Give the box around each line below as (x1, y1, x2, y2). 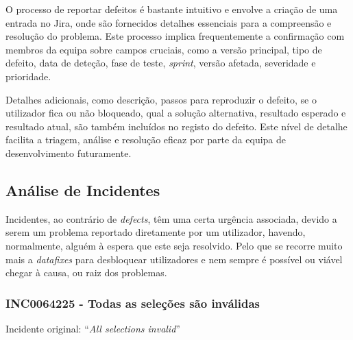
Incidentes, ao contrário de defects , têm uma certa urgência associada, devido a (5, 211, 337, 226)
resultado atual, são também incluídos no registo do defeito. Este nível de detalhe (5, 119, 348, 133)
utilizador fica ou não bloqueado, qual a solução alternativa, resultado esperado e (5, 106, 346, 120)
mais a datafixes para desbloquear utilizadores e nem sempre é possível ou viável (5, 252, 343, 266)
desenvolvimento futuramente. (5, 145, 132, 160)
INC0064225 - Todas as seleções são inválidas (5, 294, 260, 311)
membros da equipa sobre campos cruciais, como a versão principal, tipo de (5, 42, 322, 56)
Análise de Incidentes (5, 179, 160, 200)
